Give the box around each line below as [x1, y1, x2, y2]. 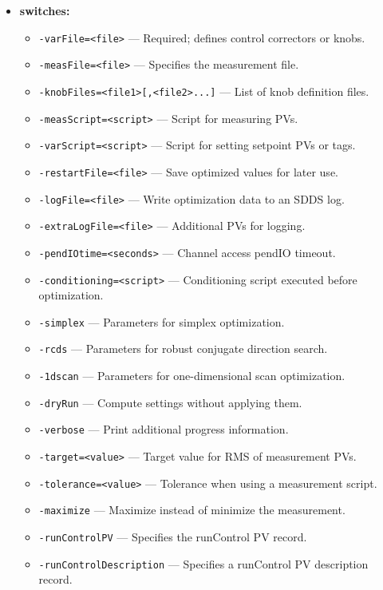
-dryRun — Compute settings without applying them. [38, 394, 302, 410]
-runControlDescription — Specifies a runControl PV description [38, 555, 369, 572]
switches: [19, 2, 70, 18]
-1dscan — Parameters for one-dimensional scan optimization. [38, 367, 345, 384]
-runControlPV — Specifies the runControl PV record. [38, 529, 307, 544]
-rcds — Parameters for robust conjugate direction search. [38, 340, 328, 357]
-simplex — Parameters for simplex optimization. [38, 313, 285, 330]
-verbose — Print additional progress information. [38, 421, 289, 438]
